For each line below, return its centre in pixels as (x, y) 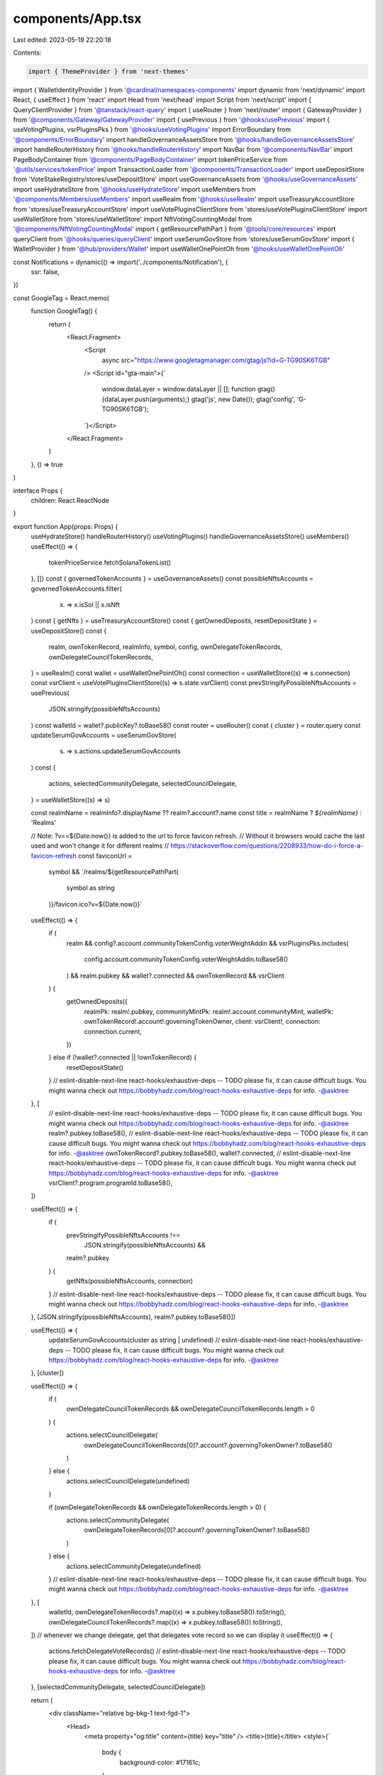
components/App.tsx (77, 18)
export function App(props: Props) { (66, 526)
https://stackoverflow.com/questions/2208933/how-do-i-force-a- (267, 846)
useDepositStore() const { (69, 630)
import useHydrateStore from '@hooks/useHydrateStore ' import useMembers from (134, 189)
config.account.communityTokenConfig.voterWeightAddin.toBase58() (186, 959)
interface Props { (38, 491)
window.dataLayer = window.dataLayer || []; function (179, 389)
